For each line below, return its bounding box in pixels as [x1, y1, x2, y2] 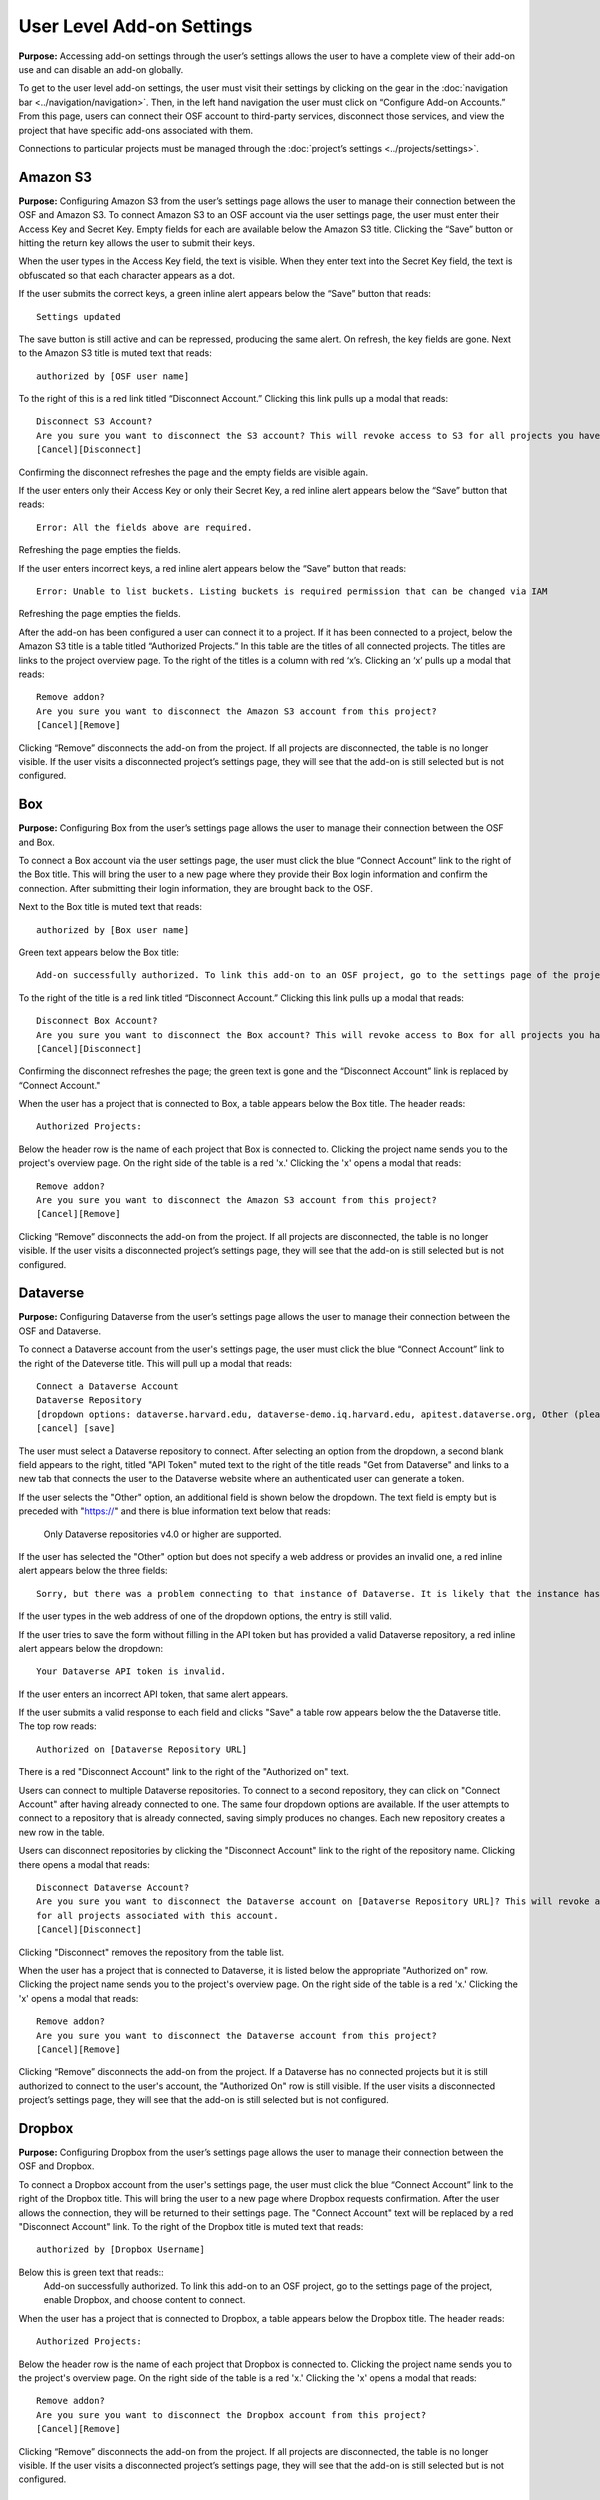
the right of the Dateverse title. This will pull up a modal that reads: [18, 1357, 293, 1369]
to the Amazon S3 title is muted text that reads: [18, 347, 212, 359]
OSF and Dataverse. [18, 1325, 102, 1337]
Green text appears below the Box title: [18, 946, 180, 958]
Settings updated [36, 311, 121, 322]
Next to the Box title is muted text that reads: [18, 901, 202, 913]
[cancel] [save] [36, 1423, 116, 1434]
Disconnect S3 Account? [36, 416, 153, 427]
